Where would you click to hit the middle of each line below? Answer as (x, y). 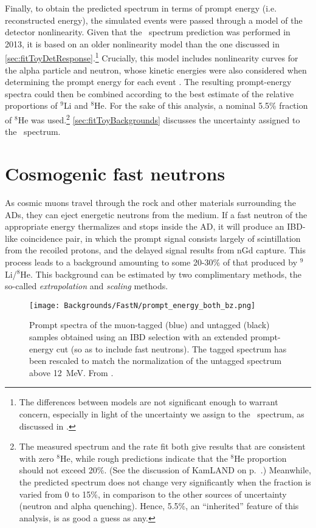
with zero (36, 458)
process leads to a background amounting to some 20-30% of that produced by (151, 262)
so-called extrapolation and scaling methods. (87, 286)
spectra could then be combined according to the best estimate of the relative (149, 93)
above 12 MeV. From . (71, 372)
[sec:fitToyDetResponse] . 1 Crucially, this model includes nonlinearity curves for (152, 57)
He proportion (260, 458)
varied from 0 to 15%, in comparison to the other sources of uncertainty (153, 494)
